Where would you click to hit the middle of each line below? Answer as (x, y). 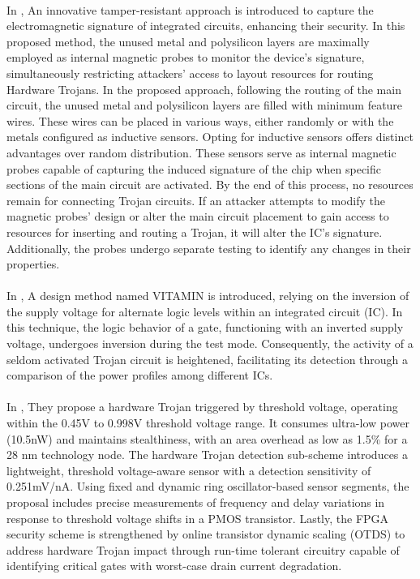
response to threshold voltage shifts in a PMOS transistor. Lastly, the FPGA (198, 518)
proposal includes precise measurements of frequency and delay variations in (196, 502)
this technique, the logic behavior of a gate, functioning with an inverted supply (205, 327)
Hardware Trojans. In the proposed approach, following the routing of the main (204, 89)
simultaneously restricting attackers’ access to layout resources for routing (190, 73)
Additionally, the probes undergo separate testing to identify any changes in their (209, 248)
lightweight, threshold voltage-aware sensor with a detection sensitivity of (189, 470)
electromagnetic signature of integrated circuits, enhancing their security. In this (206, 26)
